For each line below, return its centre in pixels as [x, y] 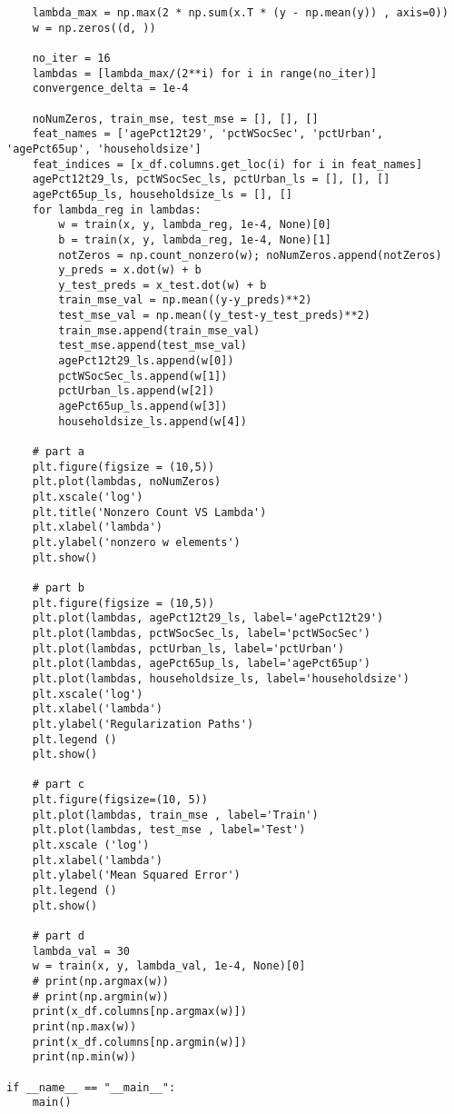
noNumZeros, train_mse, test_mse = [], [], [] [175, 119]
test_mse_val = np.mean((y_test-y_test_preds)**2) [214, 316]
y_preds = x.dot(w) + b [130, 270]
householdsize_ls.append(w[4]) [153, 421]
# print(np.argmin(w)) [100, 996]
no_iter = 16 [71, 58]
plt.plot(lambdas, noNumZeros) [127, 482]
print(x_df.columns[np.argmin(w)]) [139, 1042]
